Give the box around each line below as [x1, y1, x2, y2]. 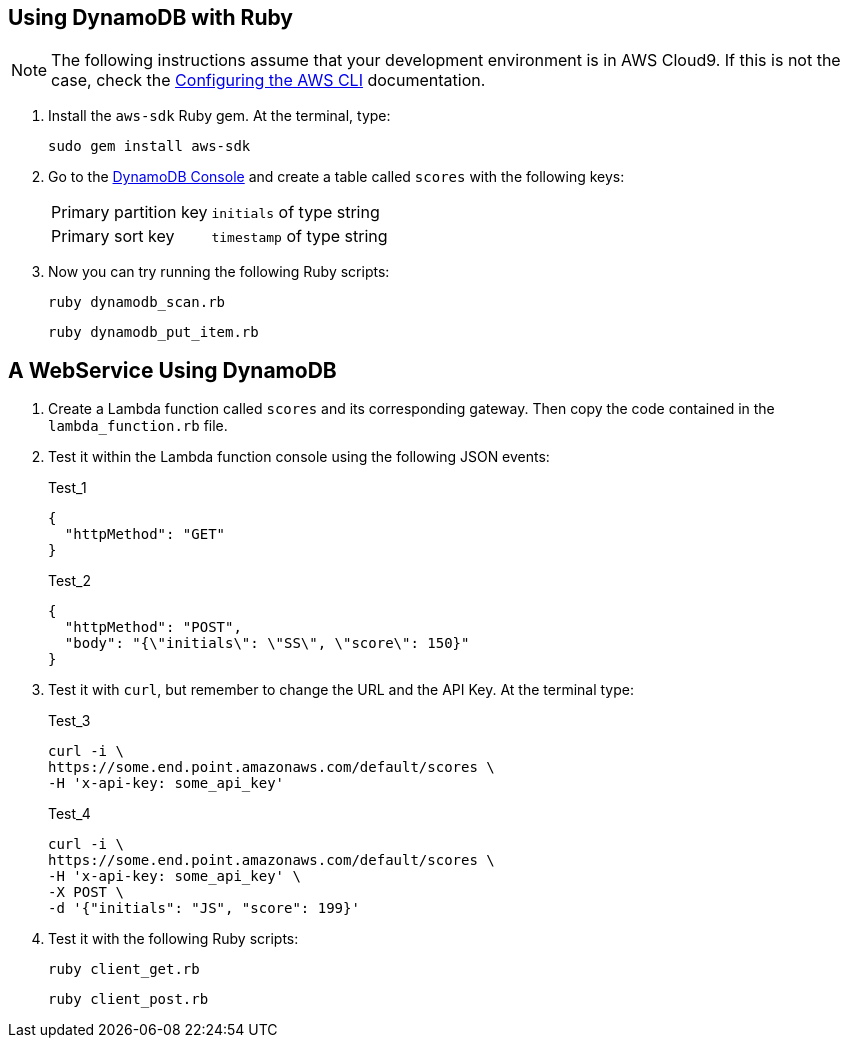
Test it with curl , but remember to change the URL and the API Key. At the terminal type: [48, 681, 635, 699]
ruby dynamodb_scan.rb [48, 294, 226, 311]
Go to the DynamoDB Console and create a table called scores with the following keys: [48, 168, 625, 186]
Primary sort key [51, 226, 175, 247]
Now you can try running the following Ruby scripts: [48, 263, 390, 281]
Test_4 [48, 805, 91, 823]
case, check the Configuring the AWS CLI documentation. [51, 70, 486, 91]
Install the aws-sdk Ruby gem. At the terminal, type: [48, 107, 391, 125]
